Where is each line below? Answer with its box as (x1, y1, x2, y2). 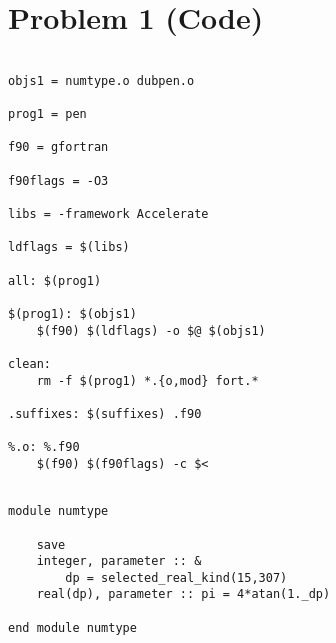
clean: (8, 356, 51, 371)
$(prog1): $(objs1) (8, 306, 137, 321)
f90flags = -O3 (8, 173, 109, 188)
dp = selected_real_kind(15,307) (65, 570, 288, 585)
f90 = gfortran (8, 140, 109, 155)
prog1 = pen (8, 107, 87, 122)
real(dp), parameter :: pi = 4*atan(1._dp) (36, 587, 331, 602)
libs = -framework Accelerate (8, 207, 209, 222)
